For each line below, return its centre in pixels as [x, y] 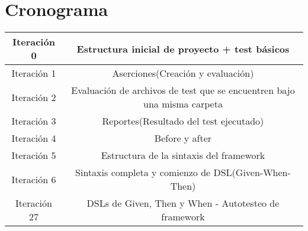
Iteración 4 [34, 138]
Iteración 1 [34, 73]
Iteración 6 [34, 179]
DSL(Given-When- [252, 173]
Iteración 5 [34, 155]
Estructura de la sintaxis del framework [183, 155]
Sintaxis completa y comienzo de [143, 173]
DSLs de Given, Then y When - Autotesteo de [183, 203]
